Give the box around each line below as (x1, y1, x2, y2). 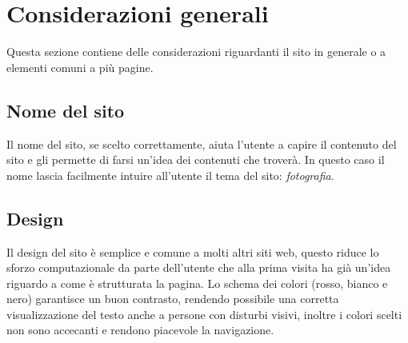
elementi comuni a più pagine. (6, 58, 154, 75)
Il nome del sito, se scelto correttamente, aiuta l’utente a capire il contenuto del (6, 135, 397, 152)
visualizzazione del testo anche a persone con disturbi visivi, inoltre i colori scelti (6, 305, 402, 322)
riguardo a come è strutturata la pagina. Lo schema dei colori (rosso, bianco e (6, 274, 388, 291)
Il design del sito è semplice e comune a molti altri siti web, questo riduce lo (6, 243, 379, 260)
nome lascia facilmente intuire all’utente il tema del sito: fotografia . (6, 166, 334, 183)
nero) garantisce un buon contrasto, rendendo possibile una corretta (6, 290, 339, 307)
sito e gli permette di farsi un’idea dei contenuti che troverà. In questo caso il (6, 151, 385, 168)
